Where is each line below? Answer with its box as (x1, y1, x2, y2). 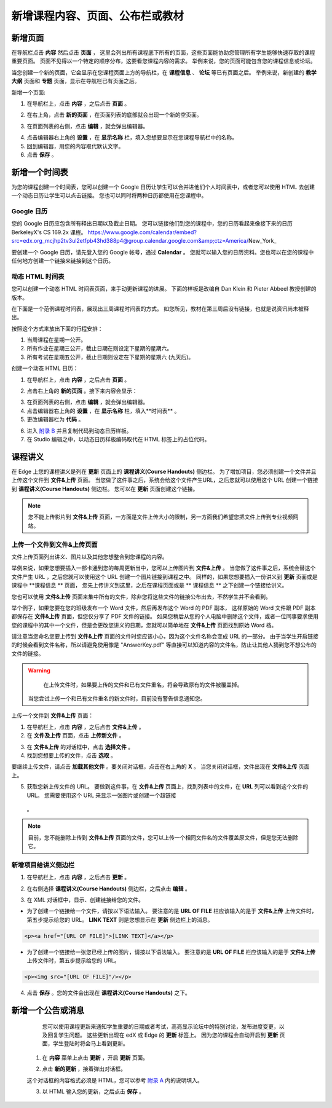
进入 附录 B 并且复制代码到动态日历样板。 (26, 427, 132, 434)
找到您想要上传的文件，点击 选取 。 (26, 752, 116, 759)
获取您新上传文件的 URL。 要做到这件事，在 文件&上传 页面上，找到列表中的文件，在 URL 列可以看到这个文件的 (26, 783, 309, 790)
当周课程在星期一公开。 (26, 336, 86, 344)
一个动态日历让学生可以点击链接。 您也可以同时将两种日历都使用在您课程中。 (11, 192, 207, 199)
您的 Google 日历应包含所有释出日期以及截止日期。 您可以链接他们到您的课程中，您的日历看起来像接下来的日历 (11, 220, 293, 227)
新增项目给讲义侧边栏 (11, 860, 75, 869)
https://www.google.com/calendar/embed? (87, 228, 197, 236)
